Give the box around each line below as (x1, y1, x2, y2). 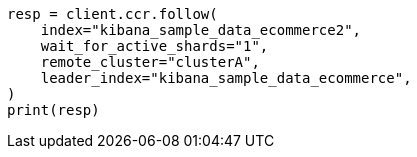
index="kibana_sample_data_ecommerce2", (40, 22, 362, 38)
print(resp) (7, 102, 100, 118)
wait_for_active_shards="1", (40, 38, 269, 54)
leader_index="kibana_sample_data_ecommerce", (40, 70, 412, 86)
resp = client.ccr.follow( (7, 6, 218, 22)
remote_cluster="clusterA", (40, 54, 260, 70)
